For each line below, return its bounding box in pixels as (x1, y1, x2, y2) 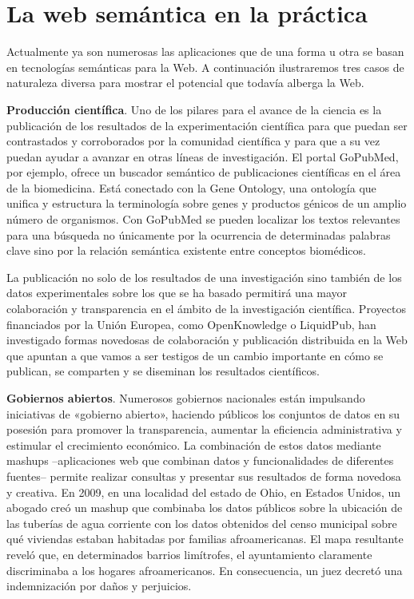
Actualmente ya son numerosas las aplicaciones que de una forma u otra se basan (6, 43, 404, 60)
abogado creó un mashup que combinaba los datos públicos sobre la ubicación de (6, 499, 403, 516)
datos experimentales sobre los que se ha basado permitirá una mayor (6, 284, 348, 301)
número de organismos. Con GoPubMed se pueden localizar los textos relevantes (6, 211, 400, 228)
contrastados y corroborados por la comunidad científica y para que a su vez (6, 133, 380, 149)
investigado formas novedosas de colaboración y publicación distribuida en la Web (6, 331, 408, 348)
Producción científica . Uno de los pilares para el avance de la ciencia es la (6, 101, 382, 117)
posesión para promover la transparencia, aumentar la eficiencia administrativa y (6, 421, 402, 438)
